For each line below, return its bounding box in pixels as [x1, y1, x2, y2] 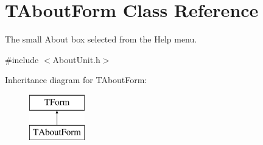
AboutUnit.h [52, 53, 100, 66]
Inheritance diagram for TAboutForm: [5, 73, 147, 86]
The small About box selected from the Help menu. [5, 33, 197, 46]
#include [5, 53, 39, 66]
